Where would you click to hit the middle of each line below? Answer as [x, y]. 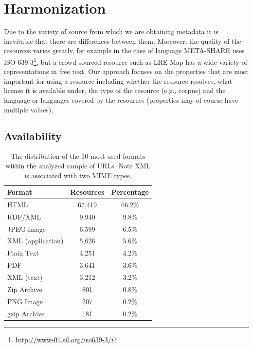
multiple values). [29, 109]
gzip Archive [26, 313]
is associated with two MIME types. [78, 175]
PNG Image [25, 301]
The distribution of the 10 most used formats [78, 156]
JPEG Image [27, 229]
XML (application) [36, 241]
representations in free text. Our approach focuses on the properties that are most [126, 71]
